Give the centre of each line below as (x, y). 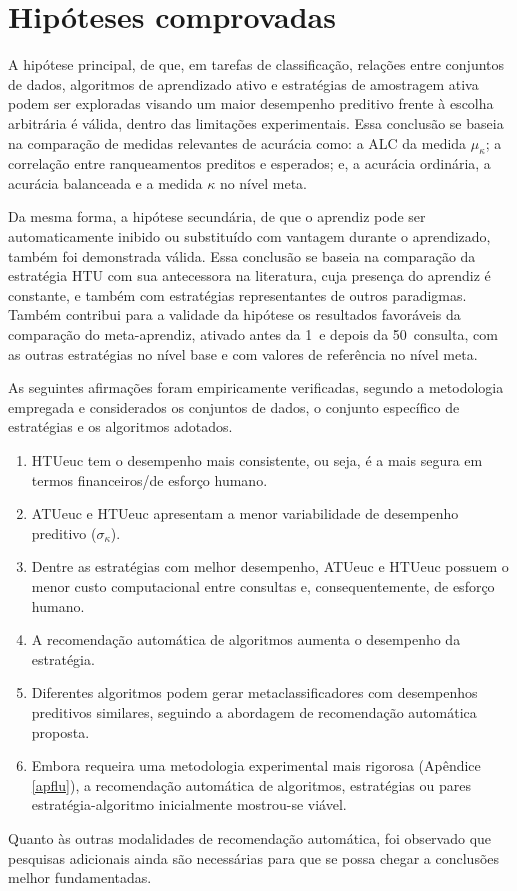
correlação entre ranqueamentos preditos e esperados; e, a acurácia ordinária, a (249, 163)
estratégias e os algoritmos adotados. (120, 426)
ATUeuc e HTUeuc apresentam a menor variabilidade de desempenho (245, 513)
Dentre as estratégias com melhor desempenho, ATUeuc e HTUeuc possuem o (270, 566)
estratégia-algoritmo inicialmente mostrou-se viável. (189, 804)
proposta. (60, 731)
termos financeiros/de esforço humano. (149, 479)
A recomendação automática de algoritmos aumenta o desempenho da (246, 639)
